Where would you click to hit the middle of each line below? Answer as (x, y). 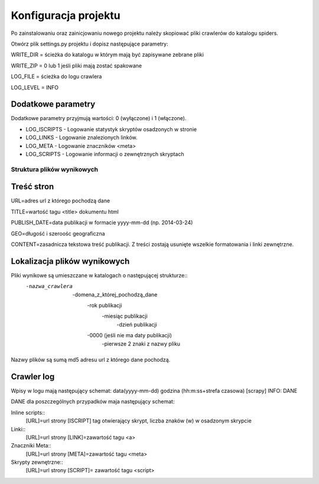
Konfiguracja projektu (66, 15)
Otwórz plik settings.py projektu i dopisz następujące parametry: (89, 44)
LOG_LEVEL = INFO (35, 87)
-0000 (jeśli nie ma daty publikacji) (130, 335)
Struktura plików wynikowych (55, 169)
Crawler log (33, 377)
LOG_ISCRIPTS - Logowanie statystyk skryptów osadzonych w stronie (111, 129)
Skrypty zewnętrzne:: (37, 462)
